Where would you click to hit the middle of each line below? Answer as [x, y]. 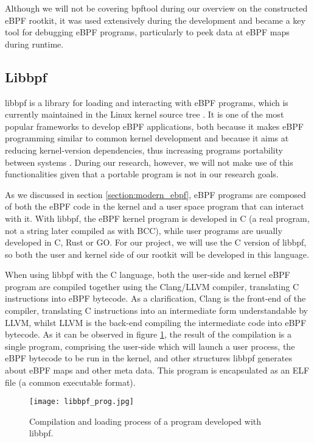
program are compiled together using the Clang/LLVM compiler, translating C [152, 286]
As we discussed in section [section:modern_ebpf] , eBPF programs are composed [155, 194]
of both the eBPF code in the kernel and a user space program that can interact [155, 206]
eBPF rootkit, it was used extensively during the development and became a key [155, 20]
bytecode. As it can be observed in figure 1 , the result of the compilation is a [148, 334]
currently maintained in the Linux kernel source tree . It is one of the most [145, 114]
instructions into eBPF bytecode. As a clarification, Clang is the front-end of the [155, 298]
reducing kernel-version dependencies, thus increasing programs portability [144, 150]
